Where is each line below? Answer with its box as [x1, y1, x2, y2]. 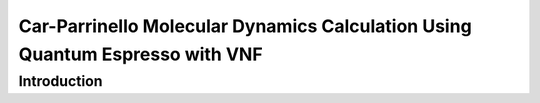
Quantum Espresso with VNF [18, 43, 264, 65]
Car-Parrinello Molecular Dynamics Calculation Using [18, 15, 472, 37]
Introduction [18, 72, 103, 90]
